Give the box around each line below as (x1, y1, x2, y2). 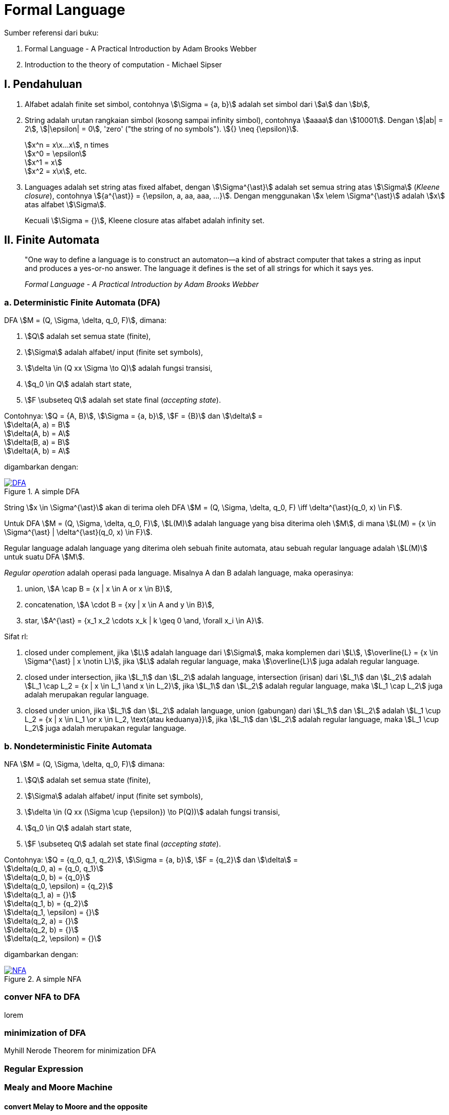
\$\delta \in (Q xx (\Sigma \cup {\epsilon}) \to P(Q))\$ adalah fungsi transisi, (25, 807, 280, 816)
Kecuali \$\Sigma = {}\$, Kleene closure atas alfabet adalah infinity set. (25, 215, 265, 225)
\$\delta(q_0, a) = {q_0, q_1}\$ (4, 864, 104, 873)
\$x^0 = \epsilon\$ (25, 149, 87, 158)
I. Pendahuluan (4, 78, 82, 91)
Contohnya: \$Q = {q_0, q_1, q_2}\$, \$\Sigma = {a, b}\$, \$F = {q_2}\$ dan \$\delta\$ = (4, 855, 298, 864)
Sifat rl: (4, 632, 28, 641)
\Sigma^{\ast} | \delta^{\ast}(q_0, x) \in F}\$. (4, 528, 153, 537)
